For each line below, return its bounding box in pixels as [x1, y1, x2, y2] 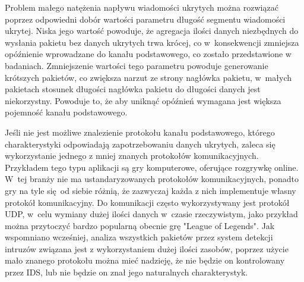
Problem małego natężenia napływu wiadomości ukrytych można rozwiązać [5, 1, 278, 13]
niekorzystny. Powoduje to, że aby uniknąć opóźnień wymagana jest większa [5, 94, 281, 106]
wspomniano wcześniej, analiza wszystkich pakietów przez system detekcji [5, 231, 273, 243]
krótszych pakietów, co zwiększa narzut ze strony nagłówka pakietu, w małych [5, 71, 292, 83]
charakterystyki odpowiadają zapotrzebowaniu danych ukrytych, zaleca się [5, 137, 275, 150]
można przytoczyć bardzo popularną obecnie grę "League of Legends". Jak [5, 219, 275, 231]
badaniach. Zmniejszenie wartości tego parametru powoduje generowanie [5, 59, 268, 71]
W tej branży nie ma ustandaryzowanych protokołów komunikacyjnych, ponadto [5, 173, 299, 185]
